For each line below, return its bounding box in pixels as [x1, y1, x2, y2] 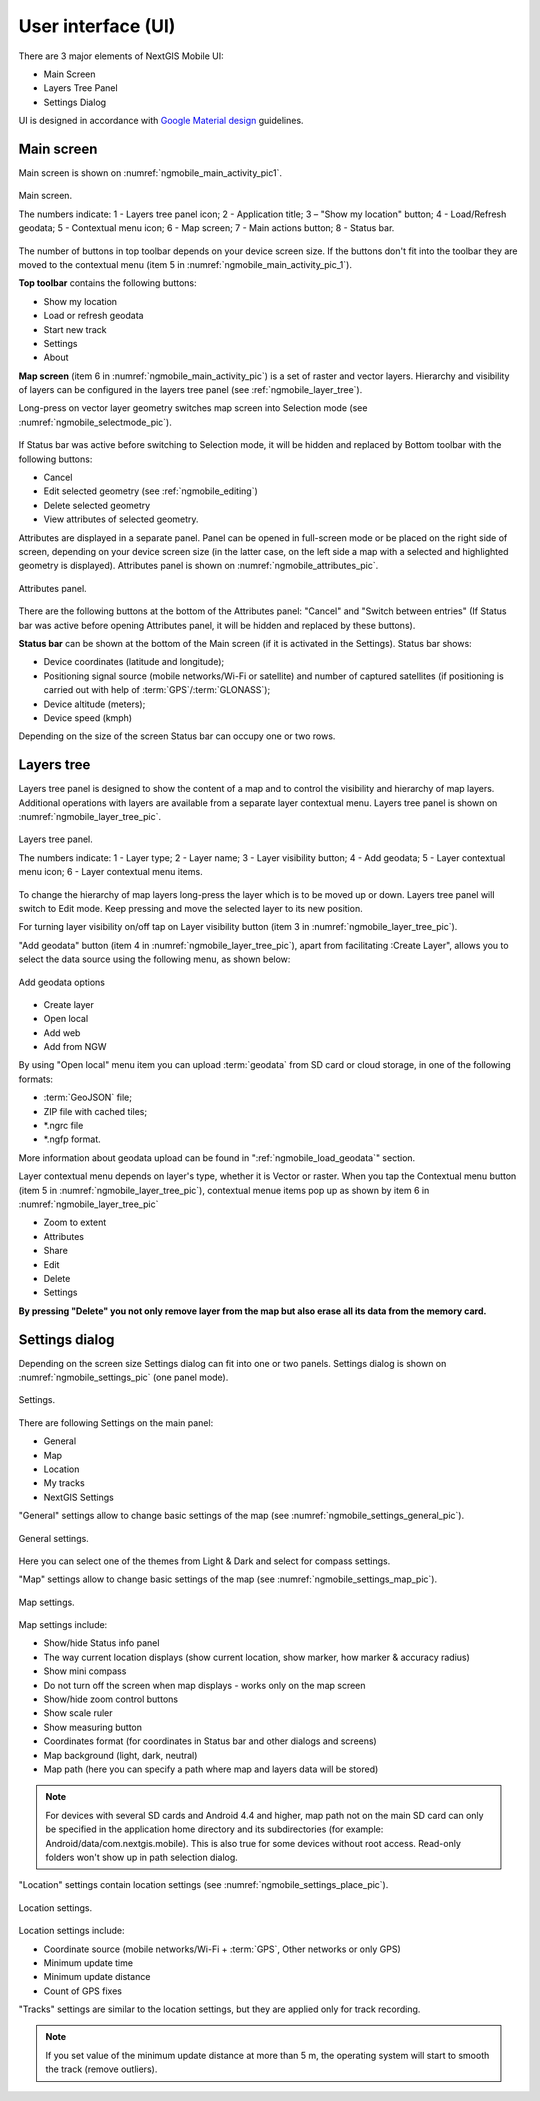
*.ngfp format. [43, 1133, 102, 1145]
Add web [43, 1026, 81, 1039]
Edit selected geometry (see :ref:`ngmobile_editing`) [43, 485, 259, 497]
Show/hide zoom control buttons [43, 1693, 179, 1705]
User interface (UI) [18, 15, 176, 37]
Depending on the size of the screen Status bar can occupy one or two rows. [18, 730, 336, 742]
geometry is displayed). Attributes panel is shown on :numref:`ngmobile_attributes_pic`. [18, 560, 379, 572]
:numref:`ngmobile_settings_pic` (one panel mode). [18, 1371, 229, 1383]
